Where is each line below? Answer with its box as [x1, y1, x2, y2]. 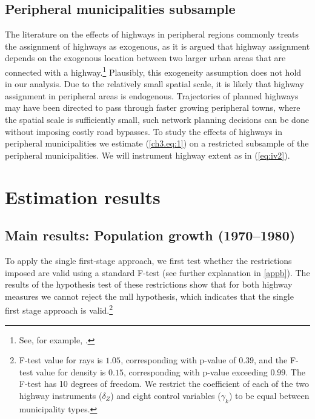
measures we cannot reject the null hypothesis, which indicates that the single [5, 289, 294, 302]
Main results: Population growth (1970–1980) [5, 226, 296, 245]
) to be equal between [228, 389, 310, 401]
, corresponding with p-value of [121, 354, 236, 366]
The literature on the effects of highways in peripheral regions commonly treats [5, 28, 299, 41]
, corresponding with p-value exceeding [123, 365, 268, 378]
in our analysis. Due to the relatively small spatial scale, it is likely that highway [5, 78, 304, 90]
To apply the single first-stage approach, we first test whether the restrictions [5, 254, 292, 266]
